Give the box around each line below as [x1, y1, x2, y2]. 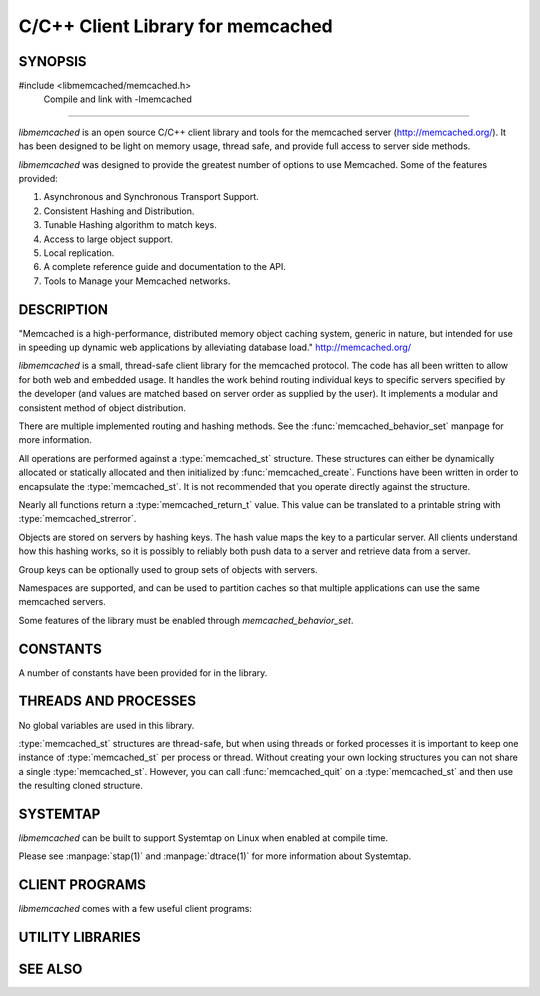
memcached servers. [18, 596, 107, 608]
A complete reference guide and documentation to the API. [43, 261, 287, 273]
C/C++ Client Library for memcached [18, 15, 334, 37]
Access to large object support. [43, 233, 174, 245]
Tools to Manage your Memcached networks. [43, 275, 231, 287]
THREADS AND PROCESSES [18, 693, 197, 710]
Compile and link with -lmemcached [43, 93, 192, 105]
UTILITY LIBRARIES [18, 929, 141, 946]
